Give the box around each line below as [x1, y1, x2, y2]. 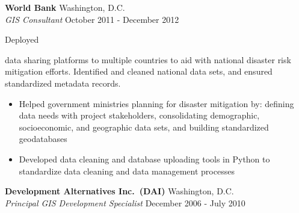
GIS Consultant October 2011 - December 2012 [5, 13, 179, 25]
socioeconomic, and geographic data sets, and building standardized [19, 120, 269, 133]
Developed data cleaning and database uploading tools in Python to [19, 152, 270, 165]
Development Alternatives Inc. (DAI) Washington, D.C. [5, 185, 234, 197]
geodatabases [19, 132, 67, 145]
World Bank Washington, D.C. [5, 1, 125, 13]
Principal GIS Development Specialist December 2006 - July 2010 [5, 196, 245, 209]
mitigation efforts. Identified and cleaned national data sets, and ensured [5, 65, 273, 78]
